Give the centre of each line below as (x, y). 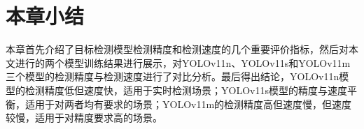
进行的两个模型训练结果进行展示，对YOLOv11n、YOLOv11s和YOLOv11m (183, 62)
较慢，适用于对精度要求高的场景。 (84, 117)
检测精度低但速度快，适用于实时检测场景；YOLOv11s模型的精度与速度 (186, 90)
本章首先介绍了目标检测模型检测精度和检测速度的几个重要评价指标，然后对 (177, 49)
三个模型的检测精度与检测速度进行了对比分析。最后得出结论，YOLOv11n (173, 76)
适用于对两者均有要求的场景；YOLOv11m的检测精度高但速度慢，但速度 (188, 104)
